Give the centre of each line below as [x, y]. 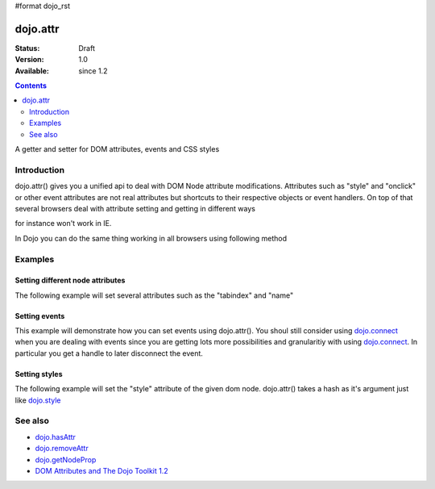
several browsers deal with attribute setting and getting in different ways [135, 208]
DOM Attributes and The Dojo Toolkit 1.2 [101, 470]
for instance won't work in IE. [63, 224]
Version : [29, 60]
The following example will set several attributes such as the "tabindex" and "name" [154, 295]
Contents [31, 86]
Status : [27, 48]
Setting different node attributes [70, 280]
